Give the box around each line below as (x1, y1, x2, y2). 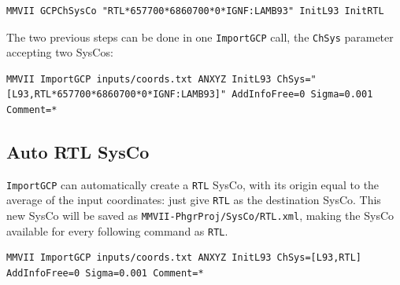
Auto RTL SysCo (6, 140, 150, 164)
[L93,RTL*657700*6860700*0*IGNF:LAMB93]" (6, 89, 227, 100)
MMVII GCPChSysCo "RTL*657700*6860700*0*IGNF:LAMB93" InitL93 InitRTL (6, 5, 384, 16)
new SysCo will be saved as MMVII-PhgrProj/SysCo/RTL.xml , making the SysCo (6, 207, 394, 224)
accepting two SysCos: (6, 44, 113, 60)
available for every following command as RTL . (6, 222, 228, 239)
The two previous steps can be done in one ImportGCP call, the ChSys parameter (6, 28, 394, 45)
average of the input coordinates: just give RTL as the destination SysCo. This (6, 192, 381, 208)
